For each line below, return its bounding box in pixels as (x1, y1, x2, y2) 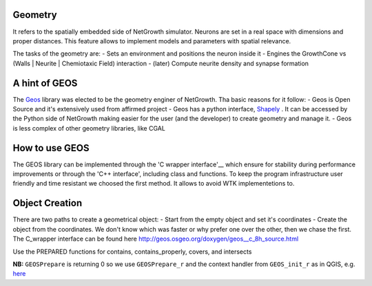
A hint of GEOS (12, 77, 78, 89)
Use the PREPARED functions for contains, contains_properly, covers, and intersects (12, 247, 252, 256)
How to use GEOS (12, 142, 90, 154)
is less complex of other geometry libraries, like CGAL (12, 124, 165, 132)
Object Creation (12, 197, 83, 209)
